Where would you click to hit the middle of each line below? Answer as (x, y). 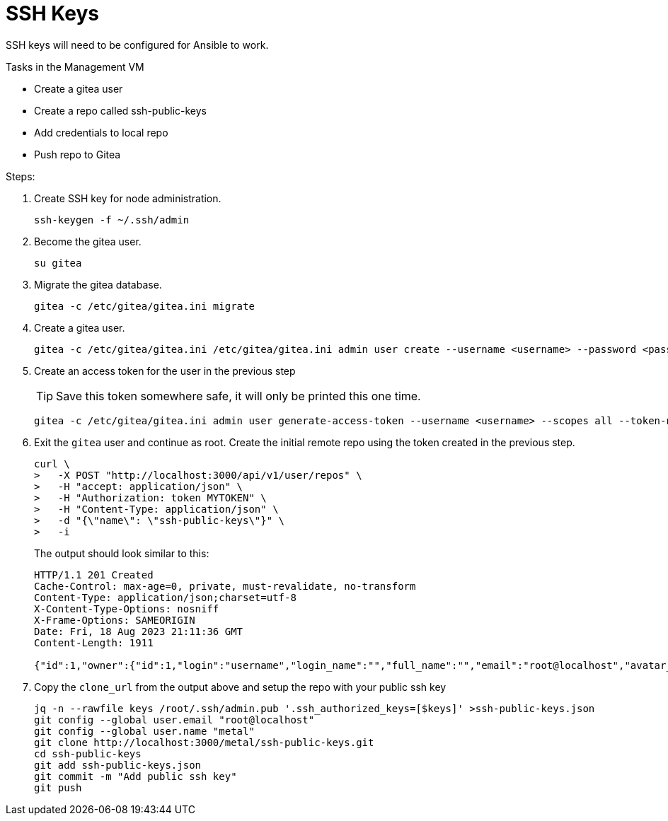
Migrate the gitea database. (98, 284)
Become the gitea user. (88, 241)
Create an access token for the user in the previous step (165, 371)
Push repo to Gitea (77, 154)
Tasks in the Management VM (75, 66)
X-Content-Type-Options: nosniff (127, 609)
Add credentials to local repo (101, 132)
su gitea (58, 263)
